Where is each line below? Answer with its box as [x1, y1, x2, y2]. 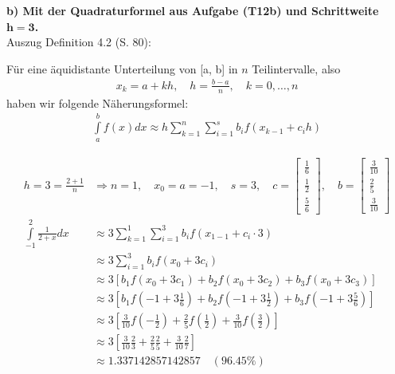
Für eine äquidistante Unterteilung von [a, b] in [6, 60, 238, 77]
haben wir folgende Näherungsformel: [6, 94, 189, 111]
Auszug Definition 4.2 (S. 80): [6, 33, 151, 50]
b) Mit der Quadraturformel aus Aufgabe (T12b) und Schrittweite [6, 2, 379, 18]
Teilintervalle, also [252, 60, 341, 77]
